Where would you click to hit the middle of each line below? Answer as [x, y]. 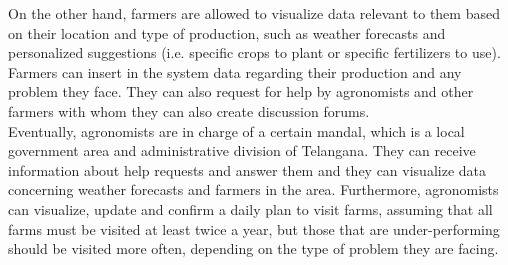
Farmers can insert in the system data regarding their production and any [235, 71]
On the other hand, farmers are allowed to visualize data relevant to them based [254, 13]
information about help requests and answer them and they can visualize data [247, 169]
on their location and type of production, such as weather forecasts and [227, 32]
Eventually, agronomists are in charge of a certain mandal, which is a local [236, 130]
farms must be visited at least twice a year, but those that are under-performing [254, 228]
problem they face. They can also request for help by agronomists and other [241, 91]
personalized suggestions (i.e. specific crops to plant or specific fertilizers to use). [254, 52]
